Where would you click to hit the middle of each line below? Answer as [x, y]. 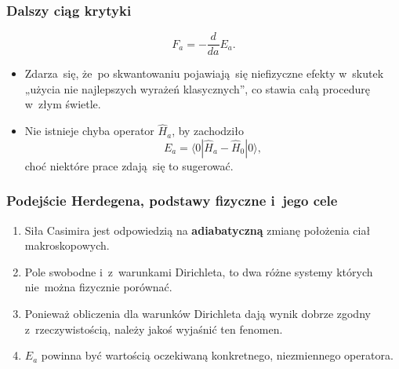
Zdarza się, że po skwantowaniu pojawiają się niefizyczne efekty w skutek [204, 73]
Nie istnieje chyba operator [89, 131]
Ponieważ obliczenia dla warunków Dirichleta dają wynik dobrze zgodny [198, 314]
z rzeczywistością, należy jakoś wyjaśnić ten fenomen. [154, 329]
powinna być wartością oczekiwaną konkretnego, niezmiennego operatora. [217, 355]
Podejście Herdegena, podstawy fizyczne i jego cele [172, 201]
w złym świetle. [63, 104]
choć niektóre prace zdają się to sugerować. [129, 165]
